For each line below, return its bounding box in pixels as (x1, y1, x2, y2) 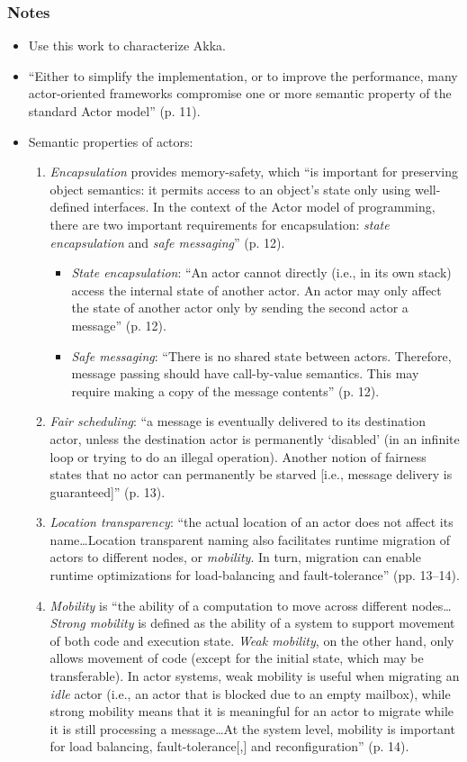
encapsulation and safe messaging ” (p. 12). (49, 232, 285, 251)
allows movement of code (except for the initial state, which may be (49, 649, 424, 667)
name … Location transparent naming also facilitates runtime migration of (49, 530, 450, 549)
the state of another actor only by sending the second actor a (71, 298, 409, 317)
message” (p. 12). (71, 315, 166, 334)
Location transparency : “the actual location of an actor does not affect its (49, 513, 454, 531)
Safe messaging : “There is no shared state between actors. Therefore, (71, 346, 452, 365)
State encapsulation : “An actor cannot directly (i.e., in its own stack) (71, 263, 452, 282)
